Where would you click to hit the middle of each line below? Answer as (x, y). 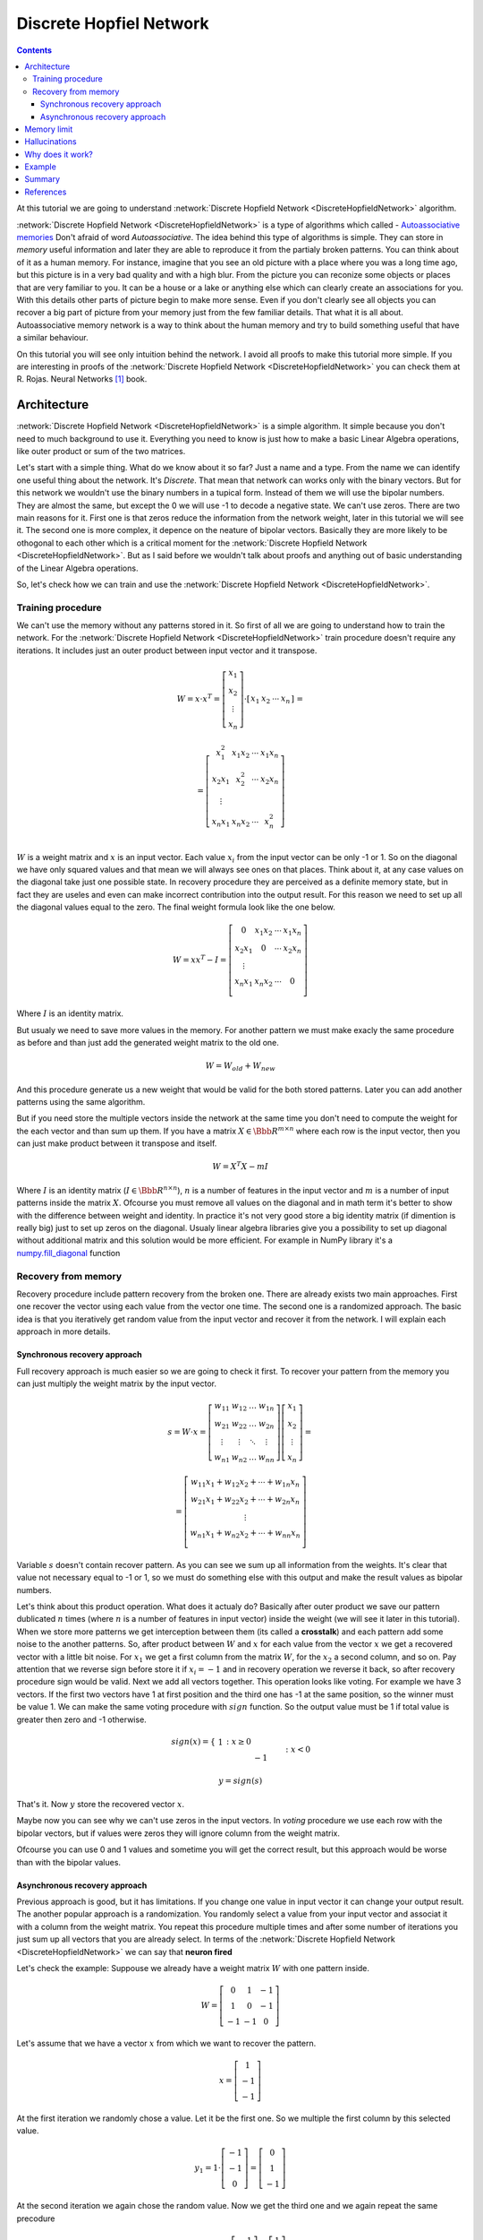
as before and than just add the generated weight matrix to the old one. (148, 1042)
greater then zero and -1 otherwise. (81, 1719)
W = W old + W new (241, 1067)
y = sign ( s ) (241, 1780)
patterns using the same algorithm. (81, 1102)
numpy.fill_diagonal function (68, 1253)
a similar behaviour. (52, 338)
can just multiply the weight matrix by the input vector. (117, 1383)
